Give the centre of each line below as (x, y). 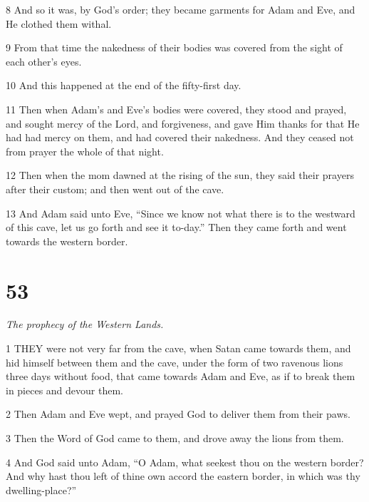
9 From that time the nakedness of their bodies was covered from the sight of (174, 47)
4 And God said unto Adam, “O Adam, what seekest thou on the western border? (185, 462)
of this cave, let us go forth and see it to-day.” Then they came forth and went (176, 227)
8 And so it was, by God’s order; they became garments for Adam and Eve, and (181, 9)
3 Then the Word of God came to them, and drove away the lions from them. (175, 438)
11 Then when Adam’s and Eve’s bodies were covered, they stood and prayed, (176, 109)
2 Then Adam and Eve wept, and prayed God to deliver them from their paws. (178, 414)
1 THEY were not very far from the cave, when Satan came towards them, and (178, 348)
